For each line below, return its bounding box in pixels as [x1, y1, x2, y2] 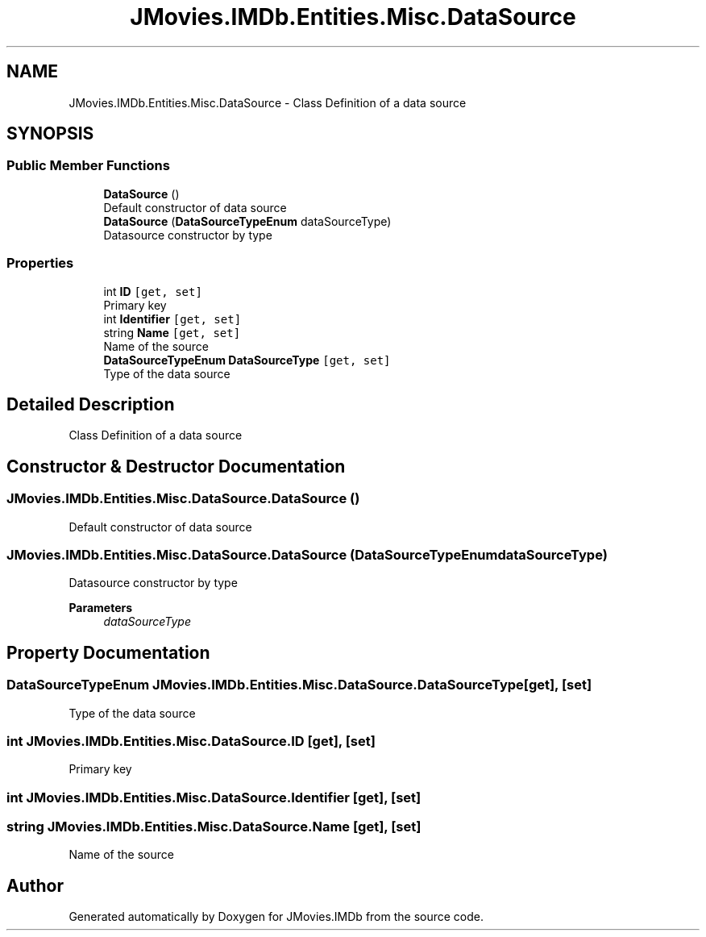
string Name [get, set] [103, 325, 241, 339]
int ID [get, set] [103, 284, 202, 298]
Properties [6, 255, 74, 272]
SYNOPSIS [6, 123, 94, 144]
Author [6, 875, 64, 896]
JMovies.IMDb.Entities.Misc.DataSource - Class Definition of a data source [69, 95, 467, 110]
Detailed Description [6, 394, 175, 414]
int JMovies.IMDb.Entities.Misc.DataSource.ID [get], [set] [6, 732, 376, 749]
